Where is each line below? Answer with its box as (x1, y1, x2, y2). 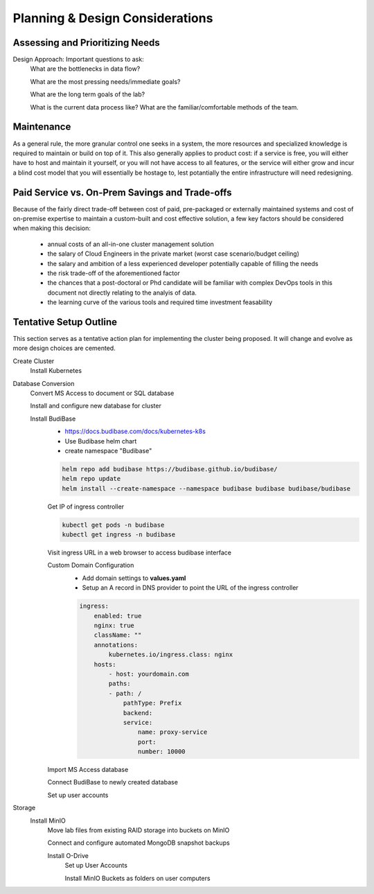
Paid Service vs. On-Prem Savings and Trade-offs (12, 186, 232, 198)
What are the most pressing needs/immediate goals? (30, 77, 181, 86)
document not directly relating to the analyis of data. (47, 288, 197, 297)
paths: (108, 680, 131, 687)
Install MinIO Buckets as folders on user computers (64, 874, 211, 882)
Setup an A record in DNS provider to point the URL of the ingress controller (82, 584, 299, 592)
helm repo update (62, 475, 121, 483)
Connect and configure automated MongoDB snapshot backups (47, 839, 230, 847)
